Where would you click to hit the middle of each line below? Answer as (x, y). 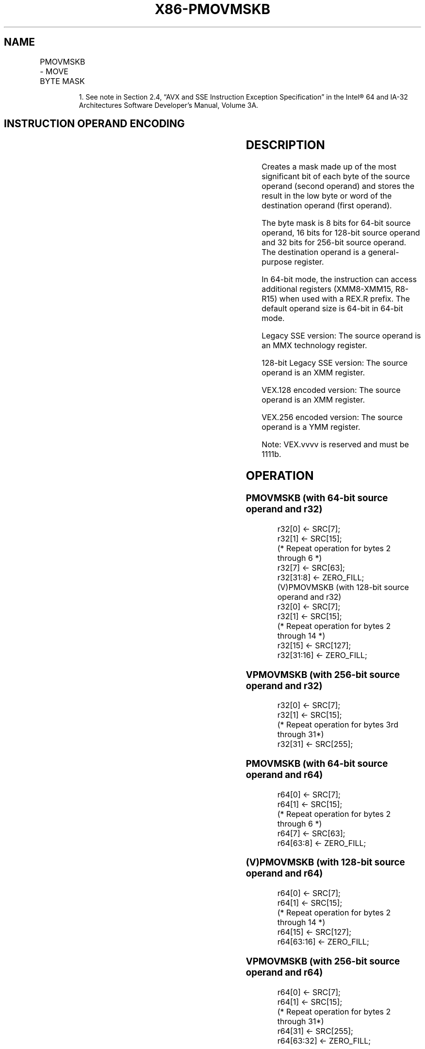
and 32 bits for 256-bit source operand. (334, 243)
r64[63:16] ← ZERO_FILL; (323, 942)
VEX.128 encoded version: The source (331, 390)
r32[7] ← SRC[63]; (311, 567)
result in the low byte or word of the (327, 196)
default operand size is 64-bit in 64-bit (332, 309)
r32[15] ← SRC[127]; (314, 645)
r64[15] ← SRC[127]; (314, 932)
